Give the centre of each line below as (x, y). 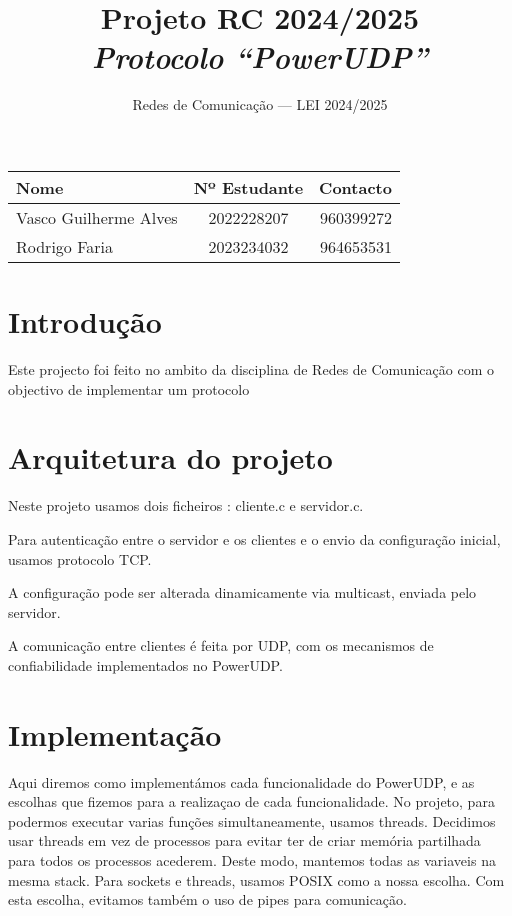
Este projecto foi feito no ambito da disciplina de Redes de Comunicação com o (251, 369)
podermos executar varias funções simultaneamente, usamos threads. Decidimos (252, 820)
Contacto (355, 187)
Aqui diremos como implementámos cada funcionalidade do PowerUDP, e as (241, 781)
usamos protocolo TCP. (80, 558)
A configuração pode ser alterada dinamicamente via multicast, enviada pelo (242, 592)
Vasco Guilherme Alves (97, 217)
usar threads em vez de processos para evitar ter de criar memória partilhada (244, 840)
